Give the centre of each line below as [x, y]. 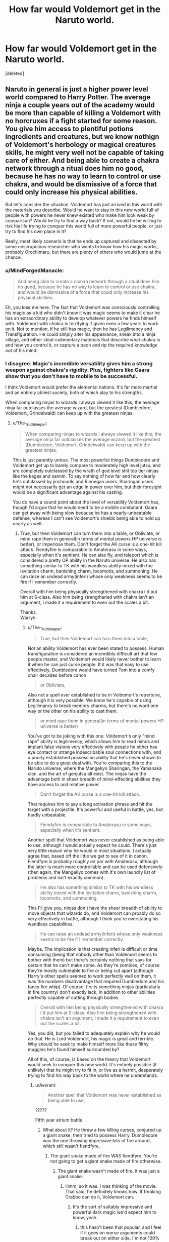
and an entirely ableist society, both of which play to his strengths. [74, 393]
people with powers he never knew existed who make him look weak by [80, 215]
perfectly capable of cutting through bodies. [74, 997]
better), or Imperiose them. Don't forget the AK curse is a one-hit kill [91, 544]
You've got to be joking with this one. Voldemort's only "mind [91, 736]
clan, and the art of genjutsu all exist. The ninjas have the [87, 773]
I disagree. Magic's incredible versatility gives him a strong [79, 363]
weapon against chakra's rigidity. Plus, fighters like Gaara [77, 370]
